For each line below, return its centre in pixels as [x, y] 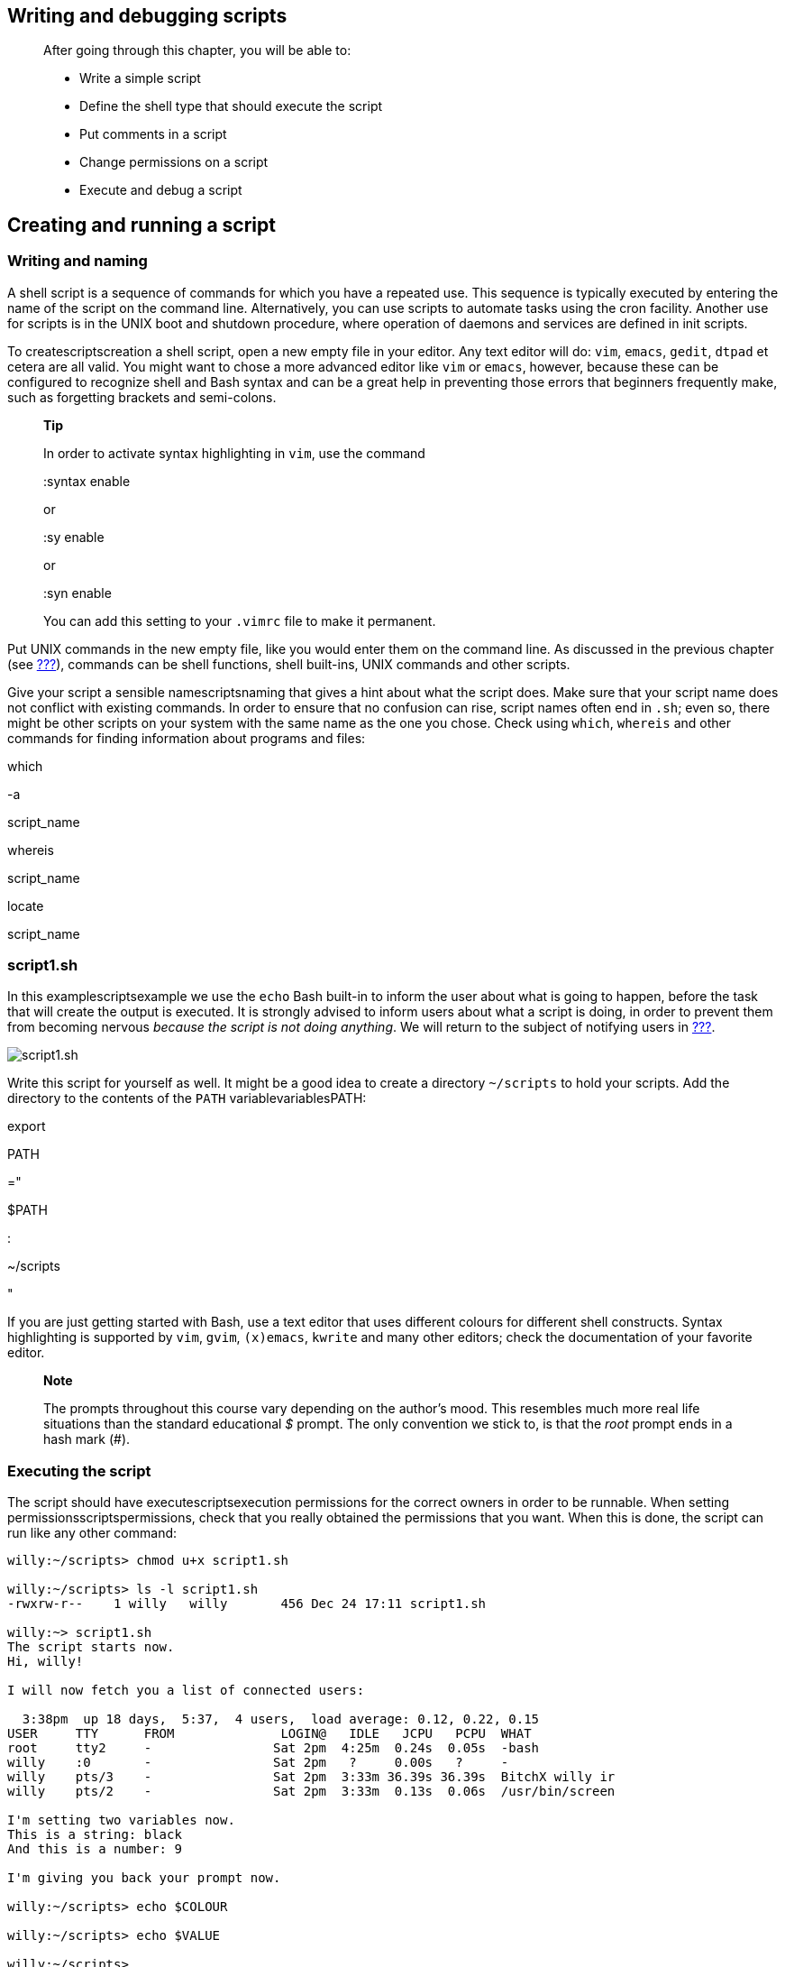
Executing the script [79, 1471]
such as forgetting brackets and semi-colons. [142, 397]
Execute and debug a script [161, 190]
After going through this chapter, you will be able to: [197, 51]
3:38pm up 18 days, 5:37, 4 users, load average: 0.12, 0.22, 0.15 [281, 1719]
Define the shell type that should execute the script [231, 106]
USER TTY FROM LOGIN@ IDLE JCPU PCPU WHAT [269, 1734]
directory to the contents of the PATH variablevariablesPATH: [187, 1098]
